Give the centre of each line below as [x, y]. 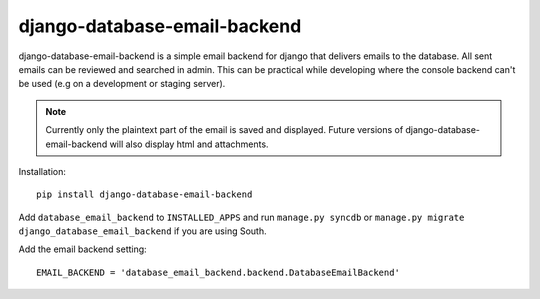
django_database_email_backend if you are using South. [142, 231]
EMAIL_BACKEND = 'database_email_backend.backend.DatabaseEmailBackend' [218, 272]
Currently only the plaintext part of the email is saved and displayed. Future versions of [224, 130]
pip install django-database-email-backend [144, 194]
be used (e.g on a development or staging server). [122, 84]
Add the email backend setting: [82, 249]
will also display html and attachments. [189, 144]
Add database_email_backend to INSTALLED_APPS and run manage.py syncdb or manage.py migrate [241, 217]
